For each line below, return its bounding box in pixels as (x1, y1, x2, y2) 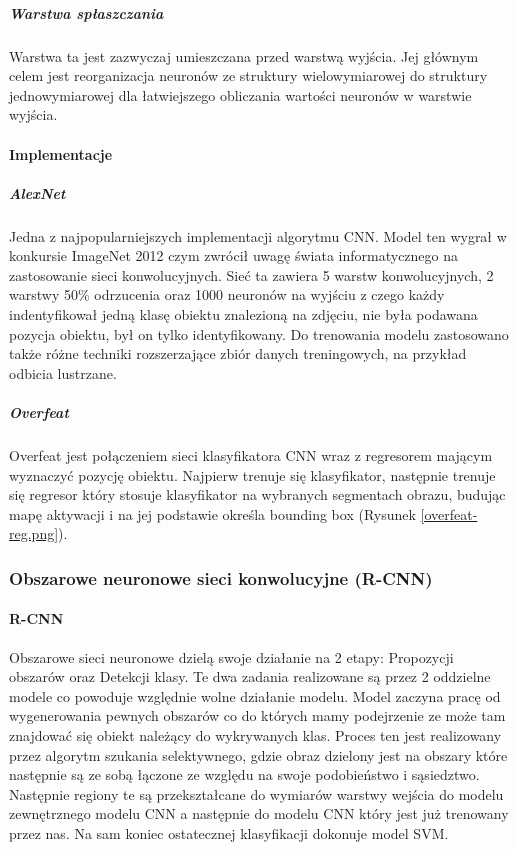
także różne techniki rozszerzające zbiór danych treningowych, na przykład (9, 343, 467, 364)
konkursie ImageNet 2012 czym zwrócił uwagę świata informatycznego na (9, 245, 459, 266)
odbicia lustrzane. (9, 362, 117, 383)
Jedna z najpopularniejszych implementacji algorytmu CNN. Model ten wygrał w (9, 225, 507, 246)
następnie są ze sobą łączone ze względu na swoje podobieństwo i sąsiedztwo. (9, 764, 480, 785)
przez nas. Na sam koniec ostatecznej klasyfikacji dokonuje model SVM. (9, 822, 449, 843)
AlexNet (9, 182, 66, 203)
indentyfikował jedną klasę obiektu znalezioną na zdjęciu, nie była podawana (9, 304, 478, 325)
